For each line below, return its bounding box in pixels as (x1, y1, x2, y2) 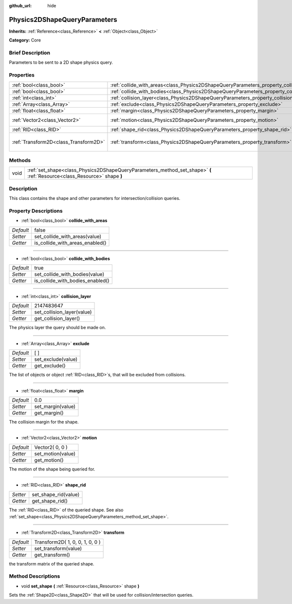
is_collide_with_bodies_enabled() (34, 277, 109, 284)
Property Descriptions (9, 207, 63, 214)
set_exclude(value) (34, 356, 78, 363)
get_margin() (34, 409, 64, 416)
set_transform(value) (34, 545, 82, 552)
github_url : (9, 3, 32, 8)
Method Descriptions (9, 573, 60, 580)
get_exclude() (34, 362, 66, 369)
